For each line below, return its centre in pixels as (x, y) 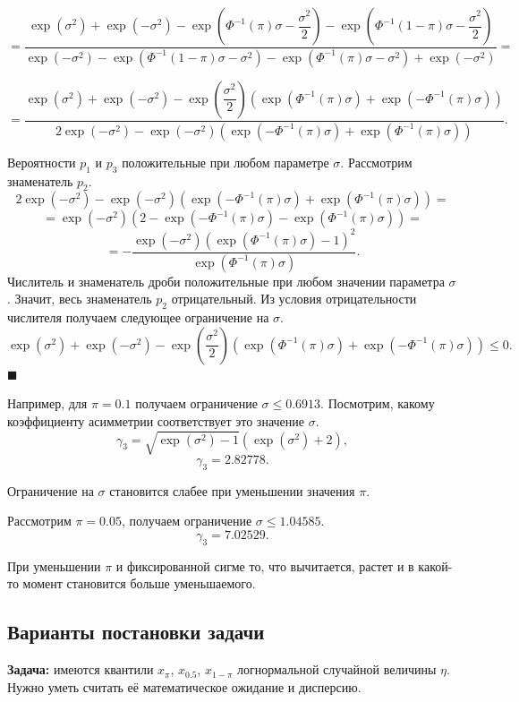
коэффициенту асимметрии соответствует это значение (156, 420)
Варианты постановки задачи (136, 632)
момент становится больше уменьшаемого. (139, 583)
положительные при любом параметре (225, 162)
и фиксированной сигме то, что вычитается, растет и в (265, 565)
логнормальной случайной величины (336, 669)
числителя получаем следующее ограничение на (138, 317)
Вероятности (42, 162)
